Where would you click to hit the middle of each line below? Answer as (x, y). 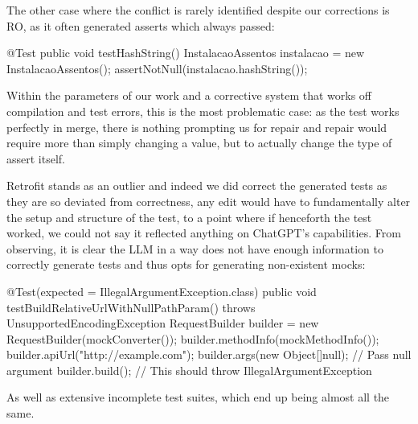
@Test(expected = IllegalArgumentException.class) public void (162, 291)
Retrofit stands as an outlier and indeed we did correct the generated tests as (197, 185)
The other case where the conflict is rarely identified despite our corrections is (198, 10)
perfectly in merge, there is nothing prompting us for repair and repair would (197, 127)
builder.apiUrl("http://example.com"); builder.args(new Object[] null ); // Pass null (209, 354)
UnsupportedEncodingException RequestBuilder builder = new (163, 323)
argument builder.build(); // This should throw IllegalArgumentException (189, 370)
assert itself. (36, 158)
